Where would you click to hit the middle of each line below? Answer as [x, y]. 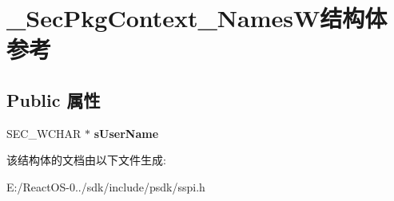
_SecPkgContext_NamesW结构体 [197, 18]
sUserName [126, 133]
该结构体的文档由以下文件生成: [86, 160]
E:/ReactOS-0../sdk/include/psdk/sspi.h [106, 186]
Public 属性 [54, 99]
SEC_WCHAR [44, 133]
